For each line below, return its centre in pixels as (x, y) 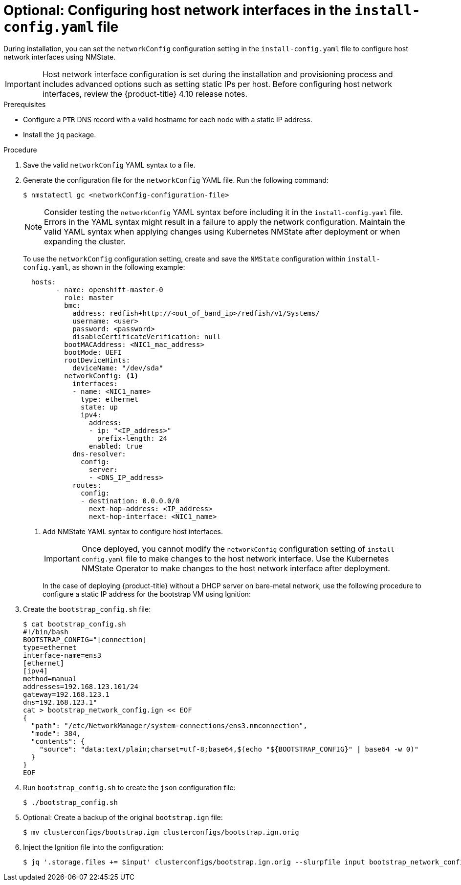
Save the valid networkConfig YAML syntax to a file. (109, 165)
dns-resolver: (99, 454)
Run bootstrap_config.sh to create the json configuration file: (129, 787)
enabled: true (116, 446)
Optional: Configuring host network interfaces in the (177, 10)
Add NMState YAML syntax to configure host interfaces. (133, 531)
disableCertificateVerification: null (147, 336)
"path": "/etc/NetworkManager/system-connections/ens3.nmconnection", (169, 725)
